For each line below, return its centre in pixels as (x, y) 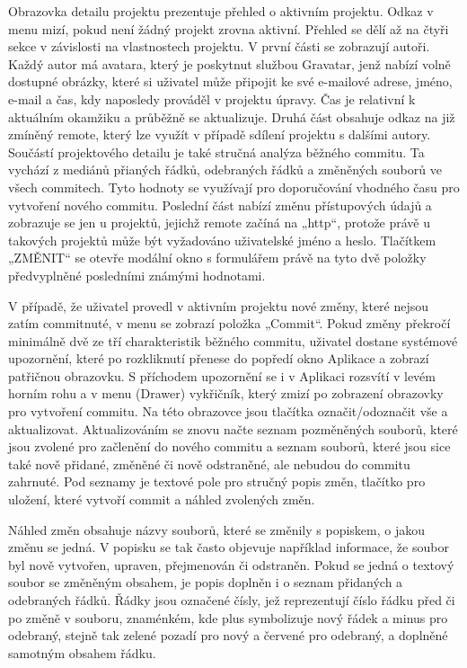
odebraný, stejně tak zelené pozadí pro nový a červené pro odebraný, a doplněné (228, 635)
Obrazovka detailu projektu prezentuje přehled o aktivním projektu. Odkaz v (221, 11)
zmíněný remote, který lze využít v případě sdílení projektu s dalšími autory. (220, 134)
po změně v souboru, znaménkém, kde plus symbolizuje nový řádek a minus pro (228, 617)
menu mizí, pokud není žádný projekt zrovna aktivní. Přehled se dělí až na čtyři (229, 28)
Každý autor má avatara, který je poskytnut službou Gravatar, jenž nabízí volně (229, 63)
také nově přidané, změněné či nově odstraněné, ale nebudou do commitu (209, 463)
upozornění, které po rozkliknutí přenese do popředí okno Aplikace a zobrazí (219, 358)
